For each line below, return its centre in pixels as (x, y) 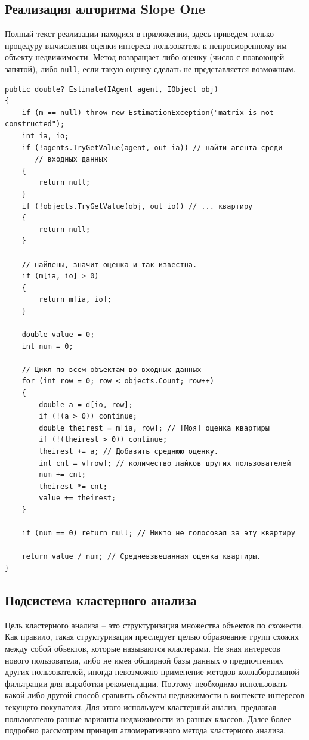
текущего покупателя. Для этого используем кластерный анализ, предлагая (140, 706)
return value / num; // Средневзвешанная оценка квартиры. (141, 557)
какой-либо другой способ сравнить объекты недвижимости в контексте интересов (155, 695)
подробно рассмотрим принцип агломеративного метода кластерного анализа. (146, 730)
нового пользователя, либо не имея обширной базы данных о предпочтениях (144, 660)
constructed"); (35, 124)
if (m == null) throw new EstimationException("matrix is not (148, 112)
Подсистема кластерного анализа (101, 600)
